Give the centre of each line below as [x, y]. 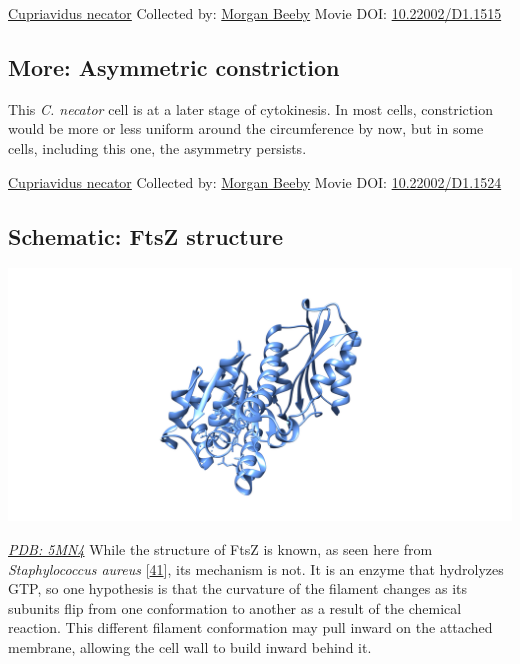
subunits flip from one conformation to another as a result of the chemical [235, 607]
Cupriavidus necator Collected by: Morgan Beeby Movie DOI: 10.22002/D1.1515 [255, 13]
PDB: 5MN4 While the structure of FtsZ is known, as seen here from [220, 548]
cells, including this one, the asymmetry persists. [157, 147]
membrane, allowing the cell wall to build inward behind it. [190, 646]
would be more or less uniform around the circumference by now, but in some [246, 128]
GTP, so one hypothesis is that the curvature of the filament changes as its [237, 588]
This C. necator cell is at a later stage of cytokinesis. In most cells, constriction [250, 108]
